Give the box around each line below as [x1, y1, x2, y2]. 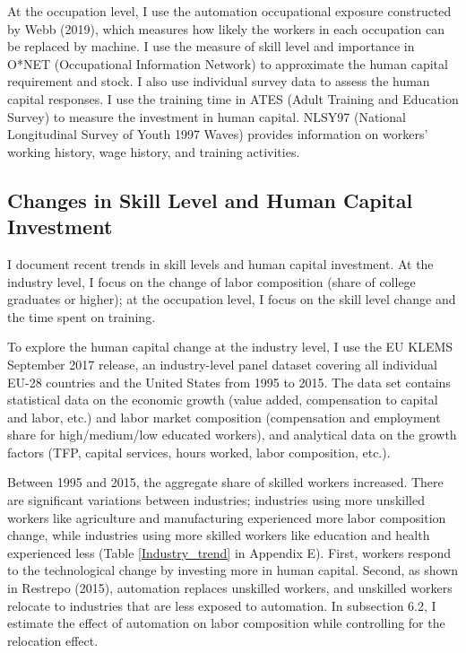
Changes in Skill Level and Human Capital [7, 186, 413, 213]
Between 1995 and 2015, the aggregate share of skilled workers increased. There [7, 473, 444, 492]
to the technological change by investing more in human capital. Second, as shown [7, 561, 459, 579]
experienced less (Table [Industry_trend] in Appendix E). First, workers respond [7, 543, 452, 562]
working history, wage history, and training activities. [7, 142, 300, 161]
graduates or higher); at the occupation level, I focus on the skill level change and [7, 290, 456, 309]
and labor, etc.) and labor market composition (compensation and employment [7, 407, 441, 426]
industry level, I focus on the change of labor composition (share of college [7, 272, 416, 291]
